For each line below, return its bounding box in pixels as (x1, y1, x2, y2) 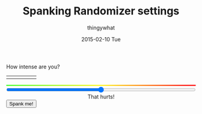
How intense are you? (6, 63, 60, 70)
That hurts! (87, 93, 115, 100)
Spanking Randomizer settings (22, 4, 180, 18)
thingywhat (87, 24, 115, 31)
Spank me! (9, 100, 34, 107)
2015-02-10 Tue (81, 35, 121, 43)
